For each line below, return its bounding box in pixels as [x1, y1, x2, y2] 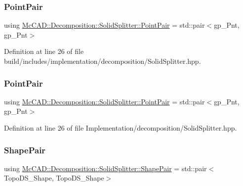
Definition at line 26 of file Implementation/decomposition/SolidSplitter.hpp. [4, 123, 237, 133]
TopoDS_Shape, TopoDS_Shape [4, 173, 104, 183]
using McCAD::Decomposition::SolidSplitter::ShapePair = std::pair [4, 163, 207, 173]
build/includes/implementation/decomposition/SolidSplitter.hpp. [4, 56, 201, 66]
